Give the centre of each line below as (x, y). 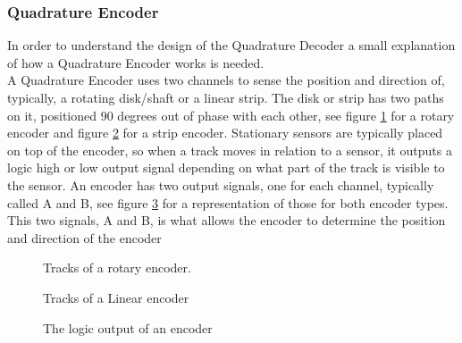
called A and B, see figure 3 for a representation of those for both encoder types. (228, 202)
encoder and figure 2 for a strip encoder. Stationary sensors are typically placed (225, 133)
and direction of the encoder (84, 237)
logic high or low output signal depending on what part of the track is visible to (226, 167)
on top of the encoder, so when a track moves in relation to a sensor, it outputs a (230, 150)
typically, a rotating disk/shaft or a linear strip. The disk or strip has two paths (226, 97)
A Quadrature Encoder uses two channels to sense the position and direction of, (226, 80)
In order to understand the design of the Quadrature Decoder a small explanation (231, 45)
